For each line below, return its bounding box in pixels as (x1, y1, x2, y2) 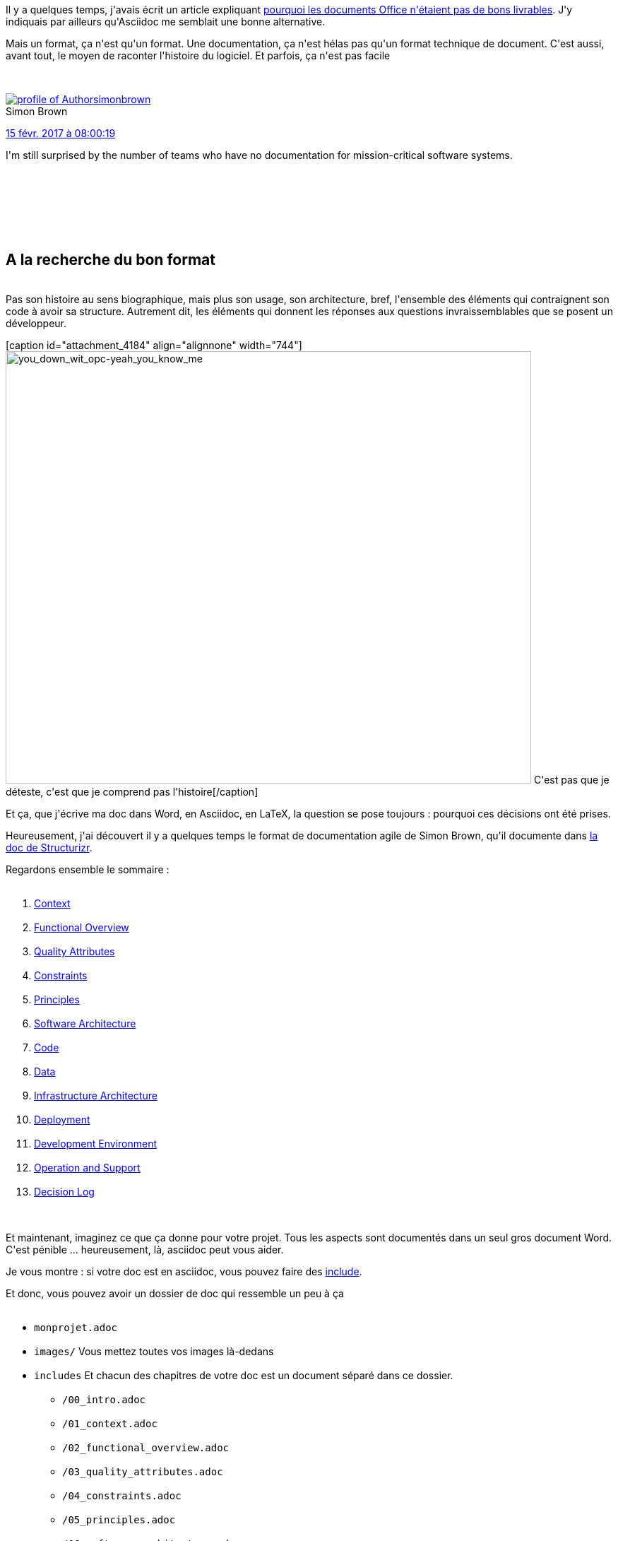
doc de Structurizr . (6, 841, 93, 854)
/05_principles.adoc (62, 1513, 176, 1525)
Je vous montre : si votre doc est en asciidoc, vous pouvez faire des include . (6, 1265, 362, 1277)
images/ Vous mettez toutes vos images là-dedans (34, 1345, 274, 1357)
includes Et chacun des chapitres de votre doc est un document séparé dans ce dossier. (34, 1369, 453, 1381)
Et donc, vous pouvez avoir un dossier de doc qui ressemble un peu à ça (6, 1287, 344, 1299)
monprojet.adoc (34, 1321, 118, 1333)
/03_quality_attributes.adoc (62, 1465, 223, 1477)
